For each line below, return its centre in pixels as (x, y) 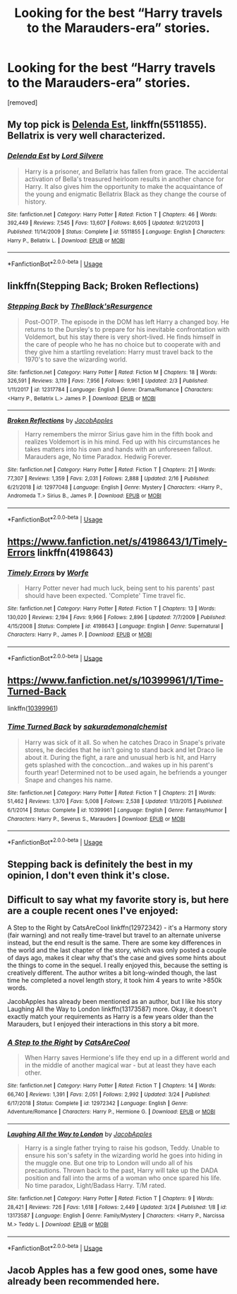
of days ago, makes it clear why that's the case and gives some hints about (117, 958)
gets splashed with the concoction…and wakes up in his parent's (119, 765)
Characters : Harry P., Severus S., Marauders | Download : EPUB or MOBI (96, 819)
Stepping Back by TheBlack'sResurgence (80, 306)
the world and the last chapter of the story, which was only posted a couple (117, 950)
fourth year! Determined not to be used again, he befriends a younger (126, 772)
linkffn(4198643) (75, 552)
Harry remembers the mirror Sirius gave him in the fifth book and (119, 434)
